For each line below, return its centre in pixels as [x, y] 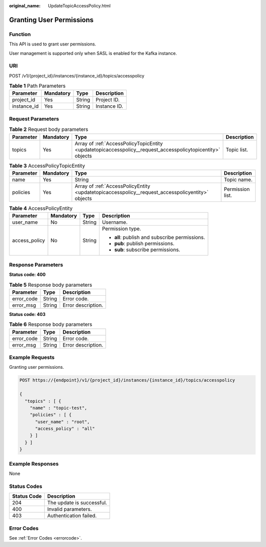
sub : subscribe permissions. [147, 250]
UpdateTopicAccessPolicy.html [79, 6]
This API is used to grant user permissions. [52, 44]
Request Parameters [34, 118]
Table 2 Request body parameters [49, 129]
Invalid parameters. [69, 509]
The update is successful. [77, 503]
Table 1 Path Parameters [37, 86]
